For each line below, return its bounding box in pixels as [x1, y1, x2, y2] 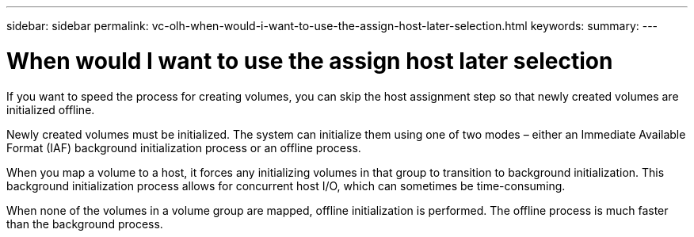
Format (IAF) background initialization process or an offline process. [6, 140, 361, 155]
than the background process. [6, 216, 163, 231]
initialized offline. [6, 102, 95, 117]
